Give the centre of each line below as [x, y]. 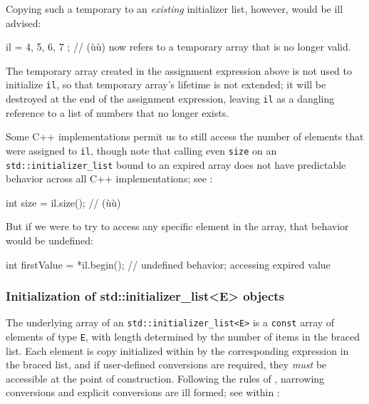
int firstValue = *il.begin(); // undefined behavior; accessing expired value [168, 264]
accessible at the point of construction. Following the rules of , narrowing [165, 378]
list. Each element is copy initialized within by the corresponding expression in [177, 350]
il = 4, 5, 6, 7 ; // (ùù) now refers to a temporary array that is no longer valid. [178, 47]
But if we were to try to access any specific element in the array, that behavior [177, 226]
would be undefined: [50, 240]
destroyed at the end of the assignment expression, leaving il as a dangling [170, 99]
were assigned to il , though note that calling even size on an [141, 150]
